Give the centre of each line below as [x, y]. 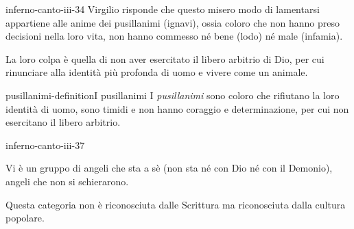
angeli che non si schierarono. [67, 181]
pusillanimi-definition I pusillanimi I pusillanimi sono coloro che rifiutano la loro [173, 95]
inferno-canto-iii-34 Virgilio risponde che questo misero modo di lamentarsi [163, 9]
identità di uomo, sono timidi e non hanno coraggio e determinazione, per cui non [177, 108]
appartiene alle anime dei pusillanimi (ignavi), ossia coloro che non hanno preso [173, 22]
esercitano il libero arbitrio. [63, 122]
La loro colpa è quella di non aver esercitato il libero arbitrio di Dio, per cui [165, 58]
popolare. [25, 218]
